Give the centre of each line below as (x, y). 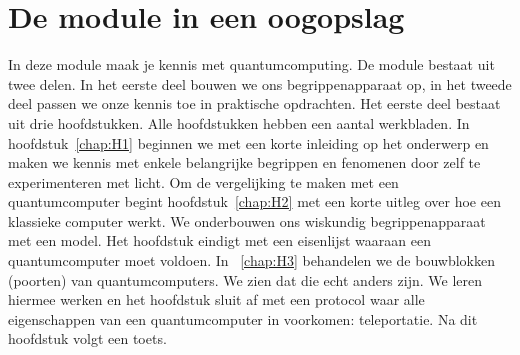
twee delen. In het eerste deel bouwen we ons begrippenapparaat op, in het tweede (260, 83)
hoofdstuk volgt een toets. (87, 338)
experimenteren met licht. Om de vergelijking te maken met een (203, 181)
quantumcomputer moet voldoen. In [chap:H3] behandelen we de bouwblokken (251, 260)
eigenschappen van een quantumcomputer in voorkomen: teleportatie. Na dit (243, 318)
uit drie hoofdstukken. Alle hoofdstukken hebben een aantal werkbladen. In (239, 122)
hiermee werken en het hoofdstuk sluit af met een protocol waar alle (216, 299)
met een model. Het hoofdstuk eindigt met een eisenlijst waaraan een (219, 240)
